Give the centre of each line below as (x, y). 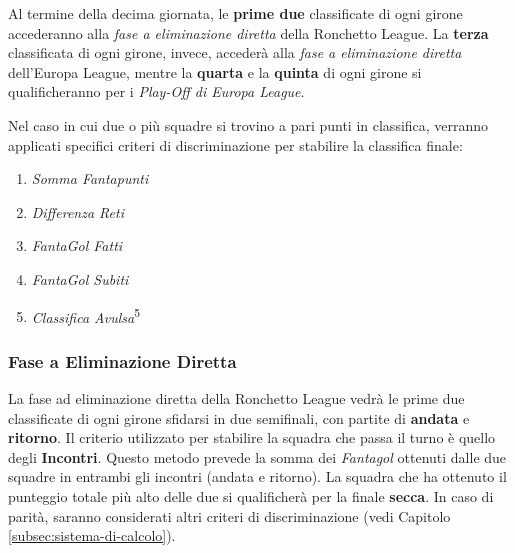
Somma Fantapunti (90, 178)
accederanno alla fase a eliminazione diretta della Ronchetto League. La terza (248, 32)
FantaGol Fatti (77, 245)
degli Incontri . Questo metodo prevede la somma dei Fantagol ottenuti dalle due (257, 456)
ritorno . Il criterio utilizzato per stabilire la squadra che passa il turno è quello (252, 437)
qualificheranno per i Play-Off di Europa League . (156, 91)
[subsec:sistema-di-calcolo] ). (92, 535)
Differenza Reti (77, 211)
